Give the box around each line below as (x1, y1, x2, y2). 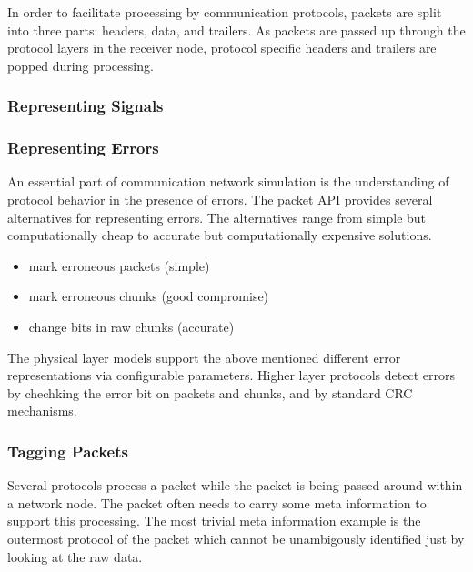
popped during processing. (7, 55, 154, 75)
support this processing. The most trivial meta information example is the (7, 511, 421, 530)
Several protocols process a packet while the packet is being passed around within (7, 476, 463, 495)
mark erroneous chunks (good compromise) (28, 286, 269, 306)
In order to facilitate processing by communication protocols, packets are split (7, 3, 442, 21)
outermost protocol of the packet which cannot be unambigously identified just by (7, 528, 465, 547)
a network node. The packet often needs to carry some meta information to (7, 493, 427, 512)
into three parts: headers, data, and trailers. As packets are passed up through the (7, 20, 466, 39)
